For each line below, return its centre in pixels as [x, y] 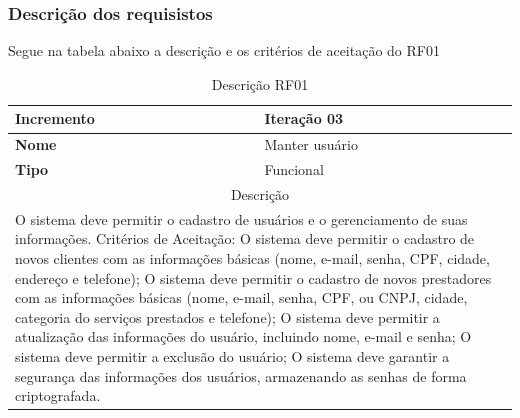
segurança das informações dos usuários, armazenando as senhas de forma [241, 375]
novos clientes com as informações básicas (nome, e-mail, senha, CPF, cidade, [252, 257]
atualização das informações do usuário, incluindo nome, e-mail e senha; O [243, 336]
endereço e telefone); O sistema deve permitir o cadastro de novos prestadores [253, 277]
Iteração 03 [304, 118]
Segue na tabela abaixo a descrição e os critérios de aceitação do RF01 [224, 50]
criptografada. [58, 395]
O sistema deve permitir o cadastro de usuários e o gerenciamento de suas [241, 218]
